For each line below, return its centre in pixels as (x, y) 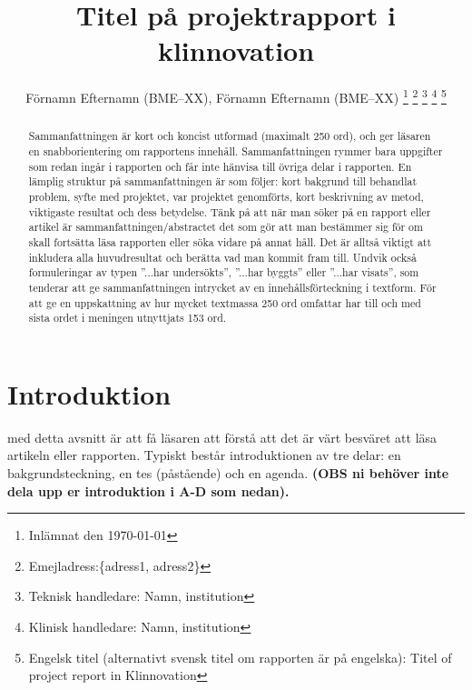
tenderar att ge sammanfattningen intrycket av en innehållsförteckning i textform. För (232, 287)
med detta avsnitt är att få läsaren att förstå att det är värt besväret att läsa (222, 437)
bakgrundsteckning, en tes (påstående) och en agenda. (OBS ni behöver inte (228, 473)
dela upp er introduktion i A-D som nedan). (148, 490)
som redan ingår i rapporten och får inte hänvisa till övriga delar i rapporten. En (220, 166)
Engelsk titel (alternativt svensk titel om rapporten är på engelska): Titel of (240, 657)
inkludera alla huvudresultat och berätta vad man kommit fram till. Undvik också (222, 257)
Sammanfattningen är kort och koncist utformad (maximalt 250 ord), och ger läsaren (230, 136)
